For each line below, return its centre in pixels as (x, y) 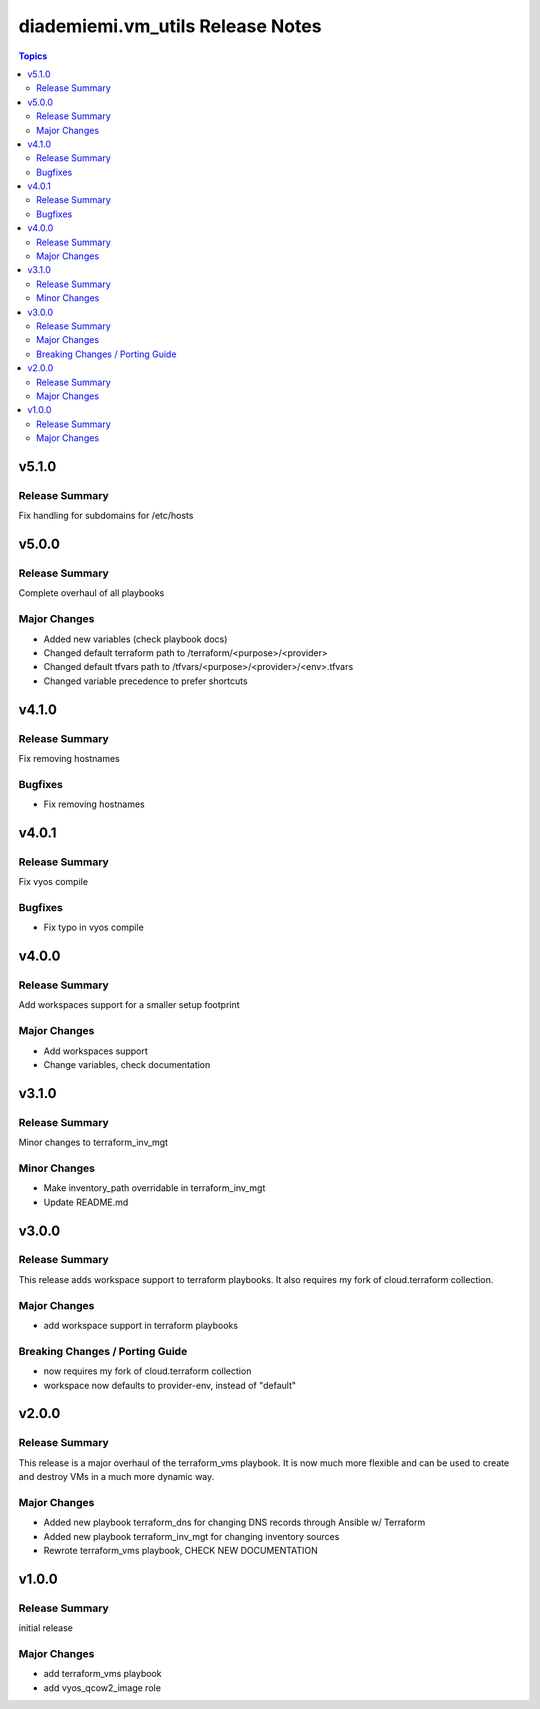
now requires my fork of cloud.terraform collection (147, 1371)
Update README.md (86, 1202)
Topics (33, 56)
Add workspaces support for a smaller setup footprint (129, 1005)
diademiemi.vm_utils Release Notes (170, 26)
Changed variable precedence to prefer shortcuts (146, 681)
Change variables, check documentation (127, 1064)
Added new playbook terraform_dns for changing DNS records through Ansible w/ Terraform (234, 1522)
